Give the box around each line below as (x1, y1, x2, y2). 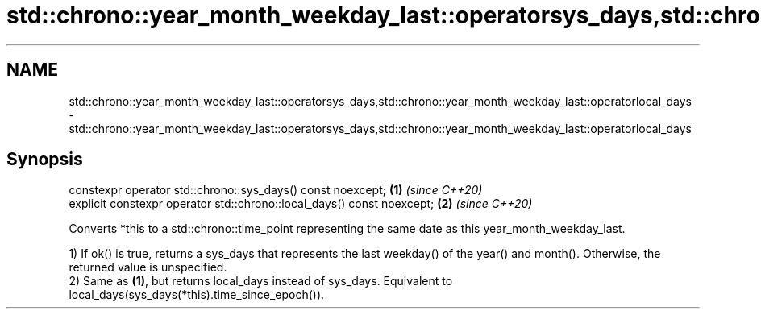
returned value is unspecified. (69, 260, 227, 275)
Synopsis (6, 149, 83, 170)
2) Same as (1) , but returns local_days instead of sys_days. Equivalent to (69, 274, 453, 288)
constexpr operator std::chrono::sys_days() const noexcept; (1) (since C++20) (69, 183, 483, 197)
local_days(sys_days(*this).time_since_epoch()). (69, 288, 325, 302)
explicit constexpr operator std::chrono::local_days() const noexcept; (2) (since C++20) (69, 197, 533, 211)
